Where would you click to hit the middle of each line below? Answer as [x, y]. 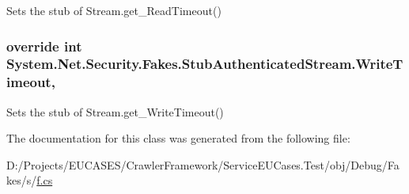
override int [44, 46]
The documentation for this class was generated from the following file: [178, 138]
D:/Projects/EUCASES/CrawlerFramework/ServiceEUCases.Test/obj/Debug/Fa [203, 164]
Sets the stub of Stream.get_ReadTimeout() [114, 10]
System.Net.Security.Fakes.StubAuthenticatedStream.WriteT [205, 64]
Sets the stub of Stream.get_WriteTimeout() [115, 111]
